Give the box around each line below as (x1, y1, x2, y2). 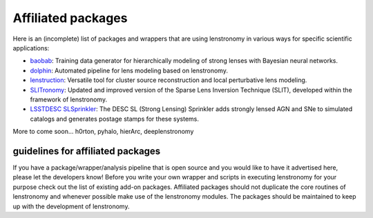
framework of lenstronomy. (30, 95, 107, 103)
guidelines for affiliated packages (12, 145, 161, 157)
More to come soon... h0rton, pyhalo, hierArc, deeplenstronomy (12, 128, 194, 136)
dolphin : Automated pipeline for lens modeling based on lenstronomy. (30, 66, 228, 75)
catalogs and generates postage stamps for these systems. (30, 115, 200, 123)
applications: (12, 43, 50, 52)
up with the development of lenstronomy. (12, 202, 130, 210)
